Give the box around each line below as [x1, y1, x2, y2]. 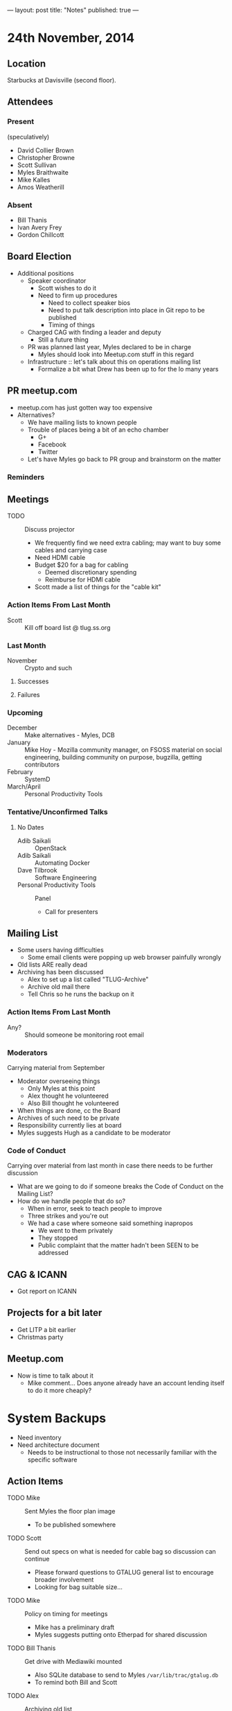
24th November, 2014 [7, 30, 135, 46]
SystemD [24, 775, 51, 784]
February [7, 768, 33, 776]
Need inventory [17, 1433, 62, 1441]
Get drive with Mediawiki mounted [24, 1658, 123, 1666]
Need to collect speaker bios [48, 298, 130, 307]
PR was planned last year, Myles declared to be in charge [27, 342, 192, 351]
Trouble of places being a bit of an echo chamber [27, 425, 169, 434]
